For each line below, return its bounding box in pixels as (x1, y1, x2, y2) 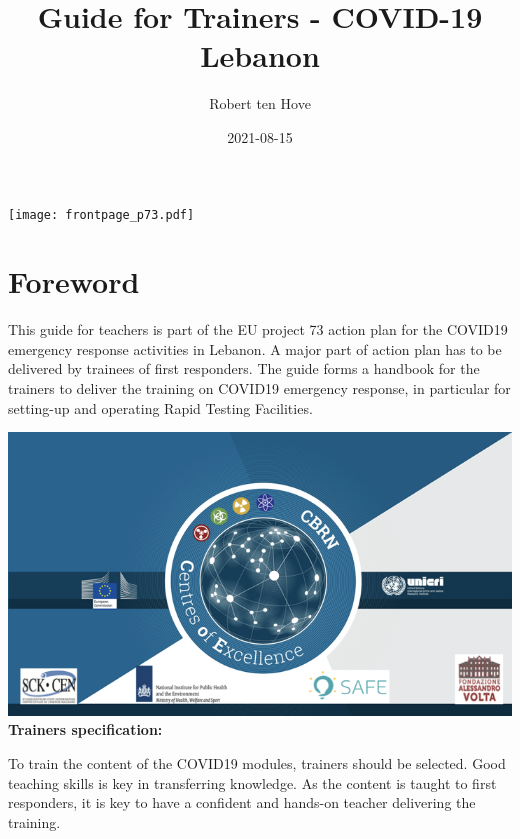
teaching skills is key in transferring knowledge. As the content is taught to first (8, 772, 497, 793)
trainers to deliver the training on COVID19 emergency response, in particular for (8, 378, 511, 399)
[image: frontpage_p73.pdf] (8, 207, 195, 222)
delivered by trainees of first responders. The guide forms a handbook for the (8, 358, 480, 379)
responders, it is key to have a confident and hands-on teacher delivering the (8, 792, 476, 813)
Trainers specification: (8, 719, 163, 740)
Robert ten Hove (209, 93, 311, 114)
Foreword (8, 261, 140, 302)
